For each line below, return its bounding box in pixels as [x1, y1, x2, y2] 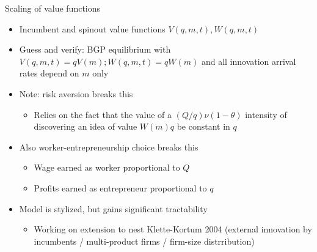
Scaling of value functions [5, 2, 101, 14]
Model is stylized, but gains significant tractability [19, 202, 208, 215]
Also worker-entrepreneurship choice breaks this [19, 140, 199, 153]
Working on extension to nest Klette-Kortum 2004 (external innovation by [34, 223, 312, 235]
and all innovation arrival [201, 54, 296, 67]
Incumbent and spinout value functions [19, 22, 166, 35]
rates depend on [19, 67, 79, 80]
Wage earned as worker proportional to [34, 161, 180, 174]
